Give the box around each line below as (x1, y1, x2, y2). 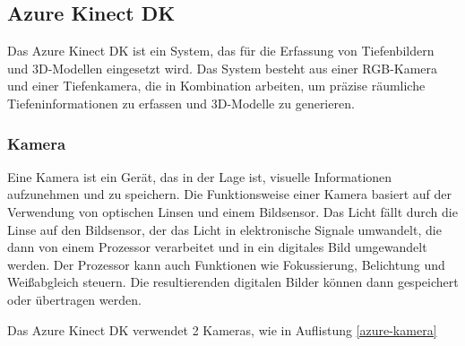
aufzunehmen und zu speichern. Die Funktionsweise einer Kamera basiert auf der (7, 185, 452, 203)
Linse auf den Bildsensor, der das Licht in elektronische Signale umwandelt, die (7, 220, 442, 238)
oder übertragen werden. (7, 290, 142, 308)
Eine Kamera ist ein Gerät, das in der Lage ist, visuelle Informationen (7, 167, 392, 186)
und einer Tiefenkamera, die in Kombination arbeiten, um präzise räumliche (7, 76, 426, 95)
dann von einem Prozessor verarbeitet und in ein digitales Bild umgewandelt (7, 238, 427, 256)
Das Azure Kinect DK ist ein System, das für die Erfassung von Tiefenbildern (7, 41, 435, 60)
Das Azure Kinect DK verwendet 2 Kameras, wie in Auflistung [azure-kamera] (7, 320, 437, 339)
